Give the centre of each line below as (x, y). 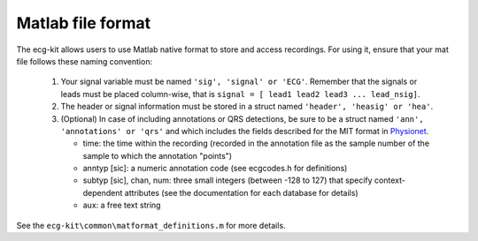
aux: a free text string (122, 205)
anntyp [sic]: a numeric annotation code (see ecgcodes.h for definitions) (215, 169)
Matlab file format (84, 23)
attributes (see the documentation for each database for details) (241, 192)
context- (390, 180)
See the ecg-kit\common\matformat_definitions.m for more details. (151, 225)
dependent (103, 192)
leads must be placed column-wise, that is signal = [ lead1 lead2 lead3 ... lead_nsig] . (240, 94)
